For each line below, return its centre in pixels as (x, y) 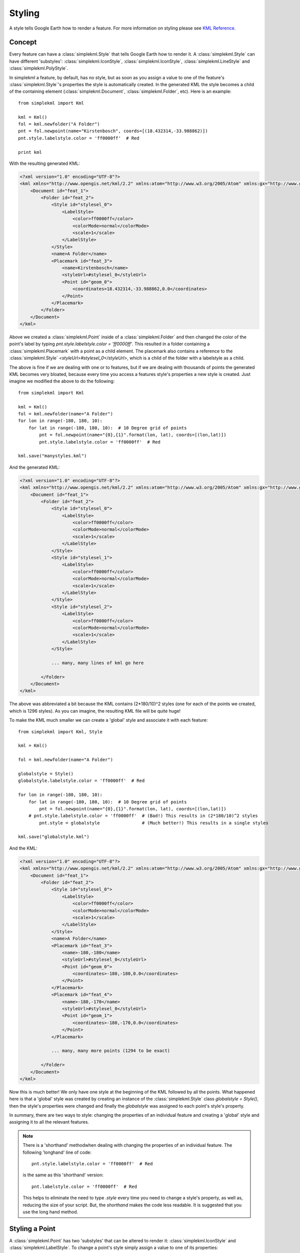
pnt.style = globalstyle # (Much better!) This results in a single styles (154, 823)
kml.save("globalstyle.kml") (54, 837)
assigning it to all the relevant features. (49, 1122)
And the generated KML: (34, 467)
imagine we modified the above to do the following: (62, 381)
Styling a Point (32, 1229)
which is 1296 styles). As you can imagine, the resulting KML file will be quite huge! (95, 711)
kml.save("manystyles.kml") (52, 456)
